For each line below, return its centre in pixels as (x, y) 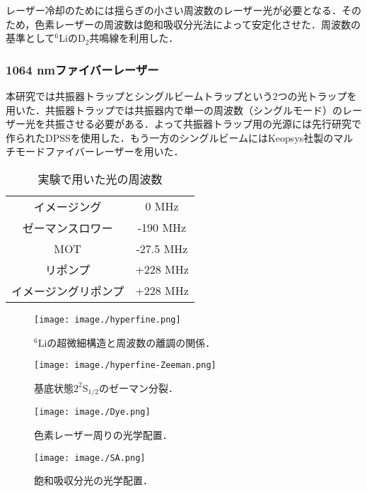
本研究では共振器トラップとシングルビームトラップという (139, 96)
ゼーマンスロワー (68, 228)
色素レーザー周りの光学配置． (103, 434)
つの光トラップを (317, 96)
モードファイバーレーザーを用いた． (99, 151)
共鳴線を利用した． (134, 38)
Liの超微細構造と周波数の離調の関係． (127, 342)
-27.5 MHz (162, 248)
